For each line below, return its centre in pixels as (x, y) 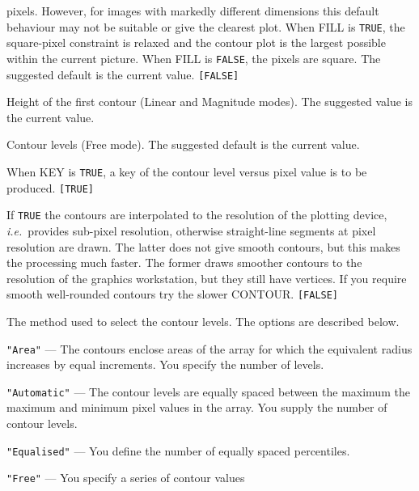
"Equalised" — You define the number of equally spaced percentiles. (178, 450)
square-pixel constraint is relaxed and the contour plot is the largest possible (196, 42)
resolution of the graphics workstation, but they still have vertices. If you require (207, 278)
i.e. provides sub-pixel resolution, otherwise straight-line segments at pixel (191, 230)
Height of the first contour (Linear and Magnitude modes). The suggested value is (209, 102)
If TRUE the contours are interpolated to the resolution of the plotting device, (197, 215)
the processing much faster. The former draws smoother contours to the (184, 262)
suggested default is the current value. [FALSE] (123, 74)
